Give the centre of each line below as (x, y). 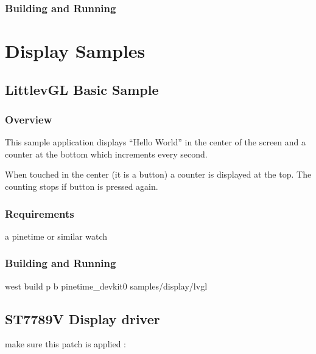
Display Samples (75, 51)
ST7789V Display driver (83, 318)
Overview (29, 119)
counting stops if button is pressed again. (82, 186)
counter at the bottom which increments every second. (106, 154)
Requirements (40, 213)
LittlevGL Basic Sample (82, 89)
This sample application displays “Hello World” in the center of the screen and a (155, 142)
